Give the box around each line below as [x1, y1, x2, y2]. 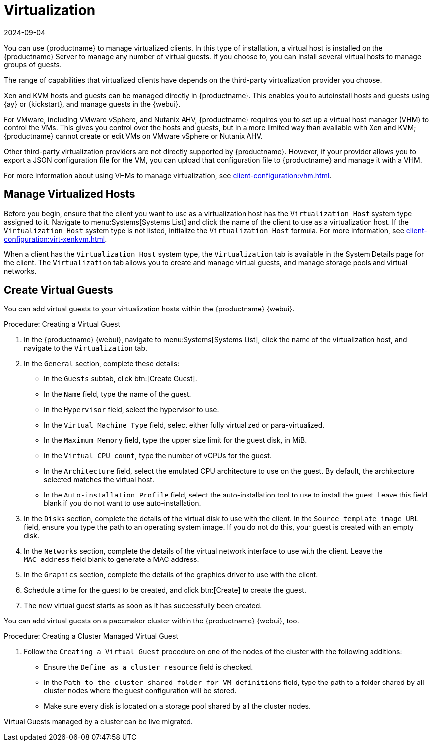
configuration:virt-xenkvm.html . [4, 234, 107, 243]
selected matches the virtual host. [44, 475, 154, 484]
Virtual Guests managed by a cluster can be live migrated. [4, 717, 193, 726]
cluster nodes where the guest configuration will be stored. [44, 686, 237, 695]
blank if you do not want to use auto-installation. [44, 499, 201, 508]
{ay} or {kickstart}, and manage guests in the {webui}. [4, 99, 181, 108]
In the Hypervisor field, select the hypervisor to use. [44, 405, 219, 414]
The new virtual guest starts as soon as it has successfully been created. [24, 601, 262, 610]
